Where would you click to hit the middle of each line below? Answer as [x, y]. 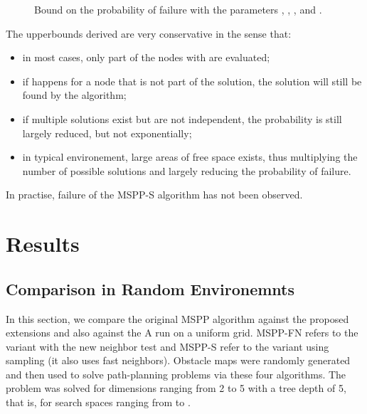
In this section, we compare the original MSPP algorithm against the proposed [177, 318]
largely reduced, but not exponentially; [107, 133]
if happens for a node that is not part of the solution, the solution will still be [192, 81]
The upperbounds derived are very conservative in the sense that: [149, 33]
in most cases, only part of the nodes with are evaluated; [146, 57]
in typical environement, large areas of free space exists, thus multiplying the [190, 157]
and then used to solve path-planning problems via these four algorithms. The [176, 374]
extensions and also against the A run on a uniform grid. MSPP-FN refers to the [182, 333]
